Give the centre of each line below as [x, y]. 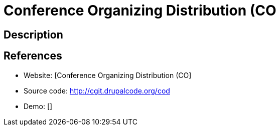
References [33, 56]
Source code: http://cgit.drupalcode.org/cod [97, 90]
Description [33, 34]
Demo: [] [38, 106]
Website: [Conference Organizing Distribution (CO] [108, 75]
